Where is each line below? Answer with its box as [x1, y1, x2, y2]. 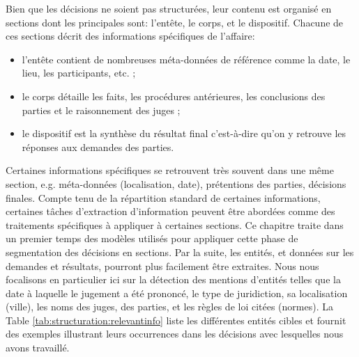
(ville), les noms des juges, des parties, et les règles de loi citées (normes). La [6, 299, 333, 314]
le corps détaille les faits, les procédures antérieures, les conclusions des [22, 88, 326, 103]
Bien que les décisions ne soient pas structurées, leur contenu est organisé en [6, 1, 332, 15]
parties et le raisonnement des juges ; [22, 102, 181, 117]
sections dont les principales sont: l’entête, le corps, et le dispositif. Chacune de [6, 15, 344, 29]
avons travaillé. [6, 340, 70, 355]
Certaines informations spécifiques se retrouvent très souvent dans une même [6, 163, 334, 177]
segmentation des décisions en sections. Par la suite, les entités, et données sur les [6, 244, 354, 259]
